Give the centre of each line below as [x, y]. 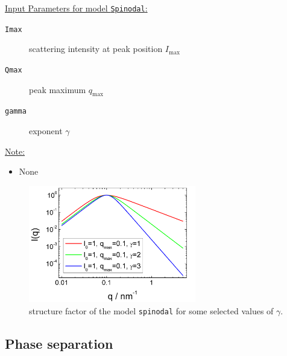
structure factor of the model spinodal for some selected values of [151, 311]
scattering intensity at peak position [96, 49]
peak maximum [58, 89]
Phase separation [59, 344]
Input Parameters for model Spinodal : [76, 8]
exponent [46, 131]
